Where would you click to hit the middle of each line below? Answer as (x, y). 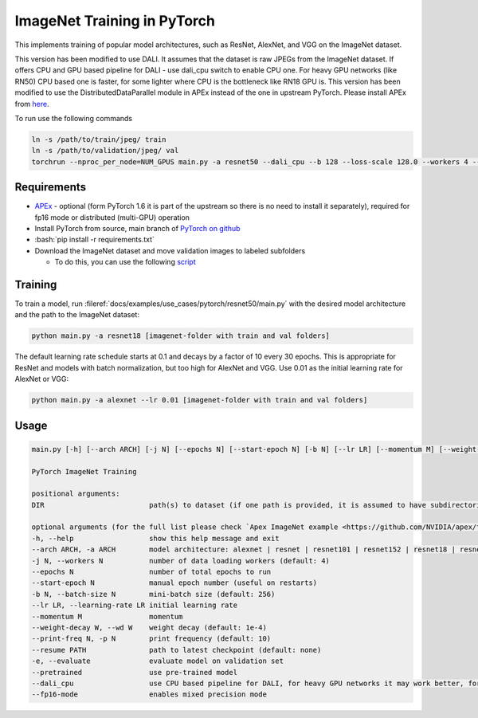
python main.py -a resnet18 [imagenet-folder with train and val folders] (181, 336)
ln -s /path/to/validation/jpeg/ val (105, 151)
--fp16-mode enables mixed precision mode (149, 694)
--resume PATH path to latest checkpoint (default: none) (176, 650)
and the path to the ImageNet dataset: (77, 315)
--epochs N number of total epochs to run (151, 572)
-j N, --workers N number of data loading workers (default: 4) (181, 561)
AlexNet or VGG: (42, 379)
